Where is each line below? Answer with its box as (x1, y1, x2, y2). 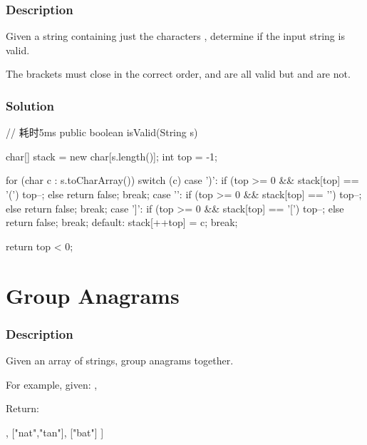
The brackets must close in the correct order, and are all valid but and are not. (6, 66, 351, 81)
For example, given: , (6, 377, 98, 392)
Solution (6, 96, 54, 114)
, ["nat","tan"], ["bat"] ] (6, 424, 104, 439)
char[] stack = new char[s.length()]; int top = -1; (6, 148, 217, 163)
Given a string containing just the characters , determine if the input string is (6, 29, 345, 44)
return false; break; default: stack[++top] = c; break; (6, 215, 238, 230)
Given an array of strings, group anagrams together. (6, 352, 234, 367)
